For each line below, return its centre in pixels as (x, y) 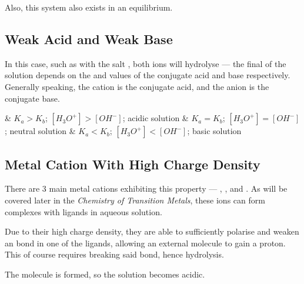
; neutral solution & (40, 131)
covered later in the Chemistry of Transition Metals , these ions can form (135, 200)
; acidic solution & (156, 118)
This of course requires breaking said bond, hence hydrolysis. (114, 254)
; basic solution (214, 131)
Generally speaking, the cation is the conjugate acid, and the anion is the (137, 86)
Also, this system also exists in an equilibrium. (89, 7)
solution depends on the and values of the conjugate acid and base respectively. (148, 75)
